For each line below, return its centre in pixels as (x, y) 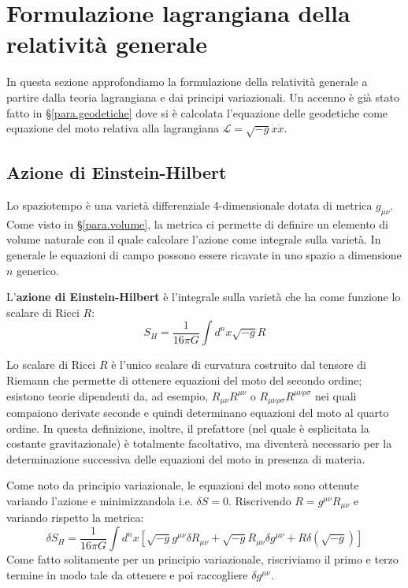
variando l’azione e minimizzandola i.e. (100, 501)
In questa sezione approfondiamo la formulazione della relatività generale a (187, 82)
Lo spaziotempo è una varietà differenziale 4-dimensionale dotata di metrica (189, 205)
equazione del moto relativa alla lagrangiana (113, 128)
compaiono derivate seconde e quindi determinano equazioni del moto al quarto (198, 413)
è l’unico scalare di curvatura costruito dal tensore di (239, 365)
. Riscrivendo (260, 501)
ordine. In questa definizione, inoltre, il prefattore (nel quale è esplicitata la (188, 428)
